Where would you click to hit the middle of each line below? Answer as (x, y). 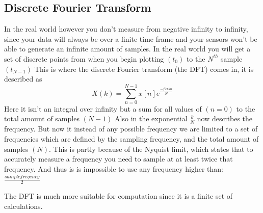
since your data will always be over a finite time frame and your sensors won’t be (131, 38)
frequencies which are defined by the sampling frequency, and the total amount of (131, 138)
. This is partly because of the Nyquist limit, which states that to (151, 149)
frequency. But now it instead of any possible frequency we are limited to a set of (131, 129)
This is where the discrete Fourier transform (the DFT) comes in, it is (144, 69)
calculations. (23, 206)
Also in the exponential (151, 118)
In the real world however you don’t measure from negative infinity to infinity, (126, 29)
